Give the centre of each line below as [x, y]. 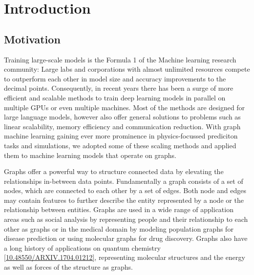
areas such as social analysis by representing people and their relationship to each [126, 219]
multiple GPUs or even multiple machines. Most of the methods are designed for [125, 107]
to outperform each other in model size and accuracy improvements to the [115, 78]
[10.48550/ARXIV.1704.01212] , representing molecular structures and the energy [125, 257]
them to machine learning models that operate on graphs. [90, 155]
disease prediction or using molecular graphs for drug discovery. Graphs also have [126, 238]
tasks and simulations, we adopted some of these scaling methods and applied [120, 145]
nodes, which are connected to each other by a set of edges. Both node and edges [125, 190]
